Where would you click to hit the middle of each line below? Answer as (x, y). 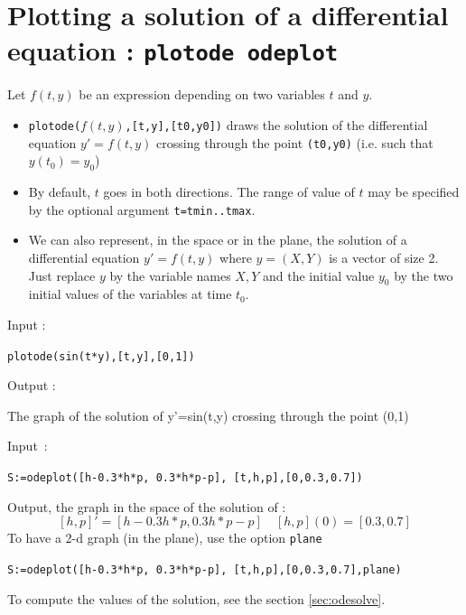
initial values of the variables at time (130, 294)
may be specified (414, 192)
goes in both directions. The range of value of (229, 192)
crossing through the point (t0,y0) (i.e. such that (295, 142)
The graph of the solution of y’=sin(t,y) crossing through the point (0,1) (208, 415)
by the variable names (170, 275)
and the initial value (318, 275)
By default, (60, 192)
